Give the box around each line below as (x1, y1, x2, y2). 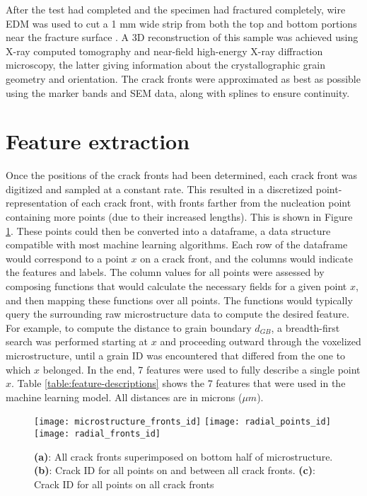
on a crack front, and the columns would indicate (140, 250, 353, 265)
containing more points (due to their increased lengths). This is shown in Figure (6, 209, 353, 224)
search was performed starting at (6, 334, 148, 349)
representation (6, 195, 67, 210)
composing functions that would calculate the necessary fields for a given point (6, 279, 347, 294)
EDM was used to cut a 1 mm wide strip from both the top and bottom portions (6, 16, 357, 30)
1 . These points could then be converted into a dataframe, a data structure (6, 223, 331, 238)
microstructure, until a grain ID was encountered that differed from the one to (6, 348, 346, 362)
